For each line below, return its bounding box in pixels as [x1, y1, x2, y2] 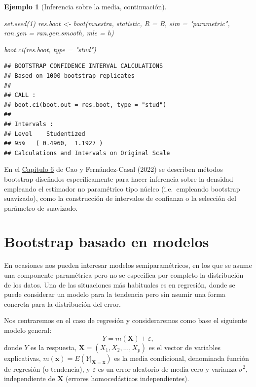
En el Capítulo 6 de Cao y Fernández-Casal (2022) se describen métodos [4, 164, 223, 174]
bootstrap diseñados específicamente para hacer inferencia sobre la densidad [4, 173, 233, 184]
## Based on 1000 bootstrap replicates [4, 72, 135, 79]
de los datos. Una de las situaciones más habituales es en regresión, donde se [4, 279, 235, 290]
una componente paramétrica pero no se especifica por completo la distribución [4, 270, 244, 280]
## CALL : [4, 92, 36, 99]
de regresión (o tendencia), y [4, 363, 90, 374]
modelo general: [4, 324, 52, 335]
